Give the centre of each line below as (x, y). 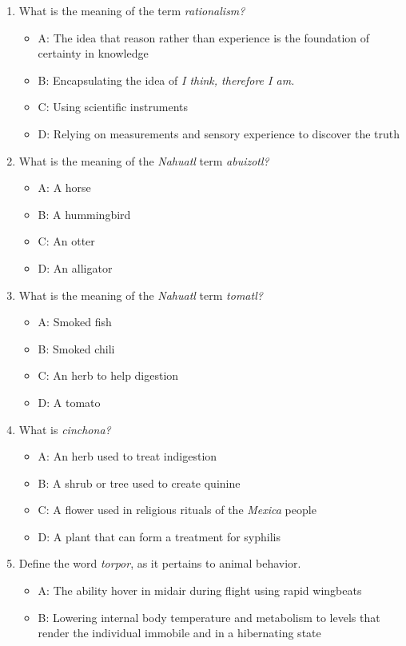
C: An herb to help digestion (108, 375)
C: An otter (66, 241)
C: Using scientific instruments (113, 107)
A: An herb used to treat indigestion (127, 456)
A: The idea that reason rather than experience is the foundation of (204, 37)
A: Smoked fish (75, 322)
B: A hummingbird (84, 214)
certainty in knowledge (93, 53)
